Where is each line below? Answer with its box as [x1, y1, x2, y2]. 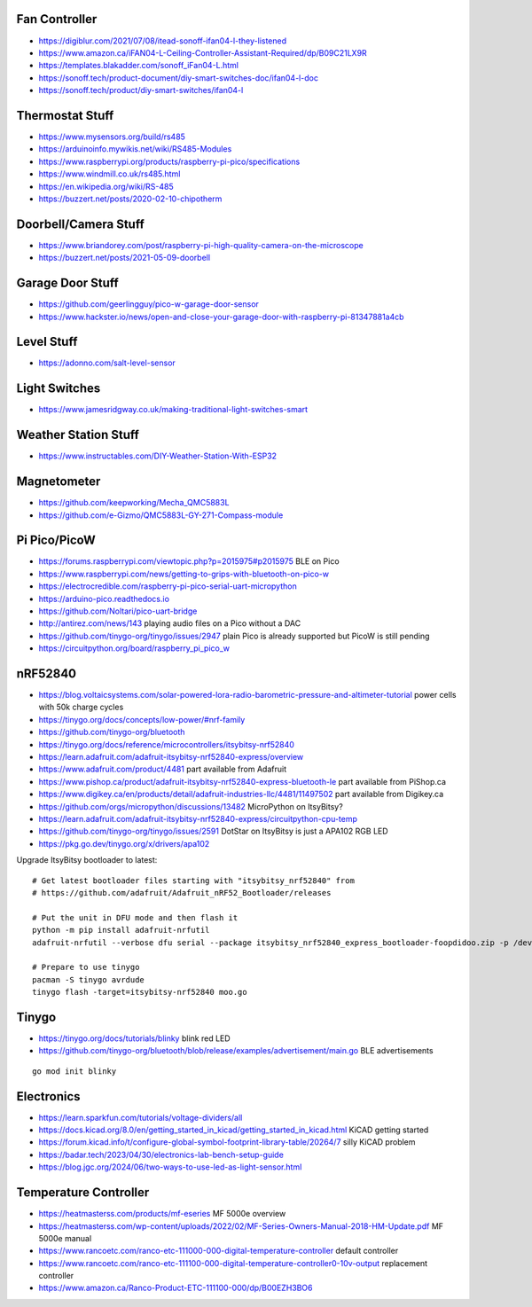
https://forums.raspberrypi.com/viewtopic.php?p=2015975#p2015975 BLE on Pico [38, 556, 340, 567]
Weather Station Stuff [16, 427, 139, 442]
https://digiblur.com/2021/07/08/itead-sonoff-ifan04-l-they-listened [38, 35, 287, 46]
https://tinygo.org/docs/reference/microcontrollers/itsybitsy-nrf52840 [38, 739, 294, 749]
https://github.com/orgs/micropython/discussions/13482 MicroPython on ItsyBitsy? [38, 801, 343, 811]
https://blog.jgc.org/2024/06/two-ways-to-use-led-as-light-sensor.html [38, 1162, 302, 1172]
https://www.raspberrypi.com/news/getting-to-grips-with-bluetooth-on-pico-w [38, 568, 330, 579]
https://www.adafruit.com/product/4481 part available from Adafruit [38, 763, 287, 775]
